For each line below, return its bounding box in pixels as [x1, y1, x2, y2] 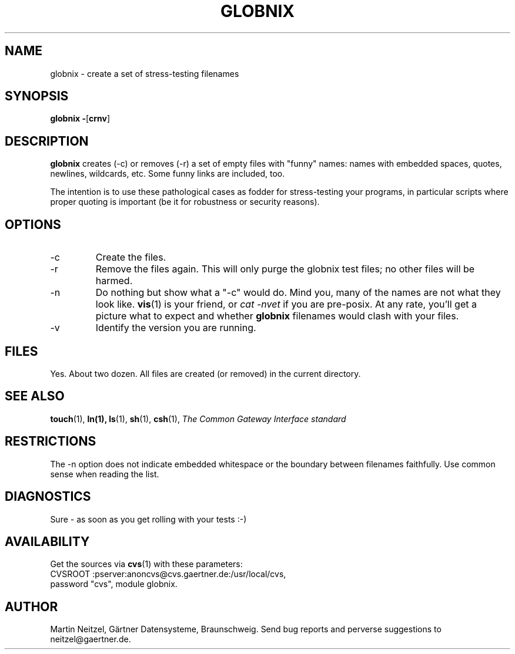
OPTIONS [5, 217, 61, 232]
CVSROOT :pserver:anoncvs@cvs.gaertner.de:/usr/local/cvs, [50, 569, 286, 579]
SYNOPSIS [5, 89, 69, 104]
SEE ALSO [5, 389, 65, 404]
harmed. [95, 275, 133, 287]
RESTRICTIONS [5, 434, 96, 449]
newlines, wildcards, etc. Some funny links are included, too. [50, 168, 285, 179]
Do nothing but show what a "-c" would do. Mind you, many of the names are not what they [95, 286, 501, 299]
